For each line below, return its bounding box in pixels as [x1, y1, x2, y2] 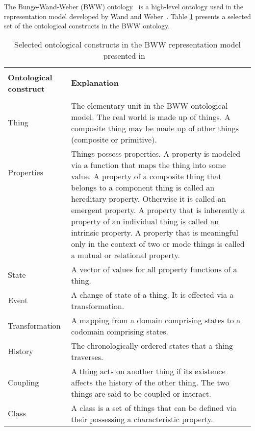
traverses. [71, 351, 103, 362]
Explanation [71, 77, 119, 89]
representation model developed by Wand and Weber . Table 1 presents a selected [4, 11, 251, 21]
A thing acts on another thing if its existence [71, 365, 226, 377]
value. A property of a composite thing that [71, 170, 222, 182]
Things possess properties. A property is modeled [71, 147, 241, 159]
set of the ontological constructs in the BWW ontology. [4, 21, 170, 31]
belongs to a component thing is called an [71, 181, 215, 193]
